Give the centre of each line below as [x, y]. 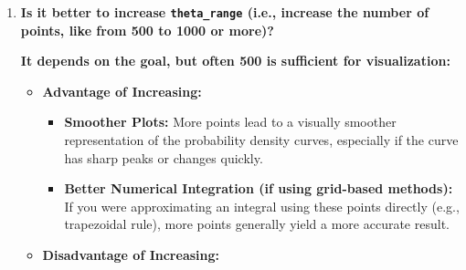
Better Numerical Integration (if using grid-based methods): [259, 188]
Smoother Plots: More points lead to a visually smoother [230, 122]
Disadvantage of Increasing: [131, 254]
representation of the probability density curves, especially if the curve [261, 140]
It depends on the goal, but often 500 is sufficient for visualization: [235, 61]
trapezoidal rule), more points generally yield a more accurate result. [257, 224]
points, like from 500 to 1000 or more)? [147, 30]
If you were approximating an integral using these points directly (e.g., [262, 206]
